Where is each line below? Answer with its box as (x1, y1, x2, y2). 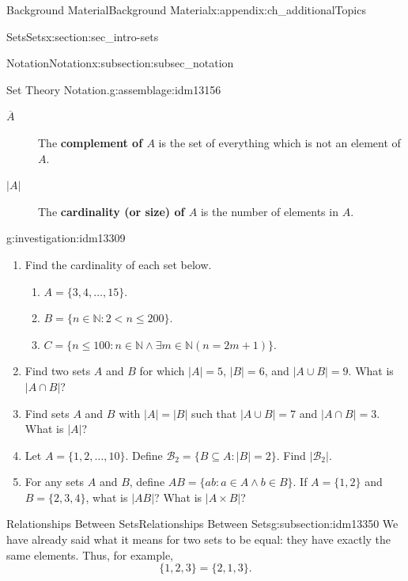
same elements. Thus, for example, (6, 546, 174, 563)
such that (191, 404, 237, 421)
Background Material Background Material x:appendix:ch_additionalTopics (6, 2, 366, 17)
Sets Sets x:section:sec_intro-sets (6, 28, 159, 44)
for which (139, 363, 185, 379)
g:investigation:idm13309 (6, 230, 126, 246)
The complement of (38, 134, 143, 150)
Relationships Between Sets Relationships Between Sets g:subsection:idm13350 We (6, 515, 399, 532)
